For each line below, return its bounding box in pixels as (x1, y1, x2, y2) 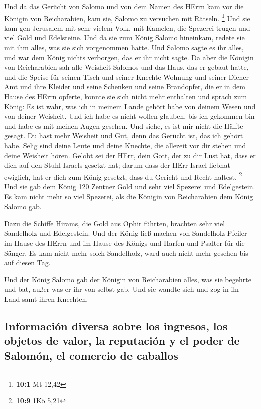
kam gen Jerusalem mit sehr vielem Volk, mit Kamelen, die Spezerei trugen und (4, 22, 250, 33)
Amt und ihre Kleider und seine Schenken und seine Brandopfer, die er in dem (4, 81, 245, 92)
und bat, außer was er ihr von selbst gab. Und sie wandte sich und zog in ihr (4, 284, 240, 294)
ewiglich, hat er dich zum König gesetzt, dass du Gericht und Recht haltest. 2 (4, 170, 242, 182)
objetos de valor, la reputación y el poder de (4, 333, 240, 348)
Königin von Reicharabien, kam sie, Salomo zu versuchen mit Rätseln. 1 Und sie (4, 11, 250, 23)
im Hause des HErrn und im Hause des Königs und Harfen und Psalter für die (4, 237, 245, 248)
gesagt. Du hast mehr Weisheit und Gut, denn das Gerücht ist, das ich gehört (4, 130, 243, 141)
